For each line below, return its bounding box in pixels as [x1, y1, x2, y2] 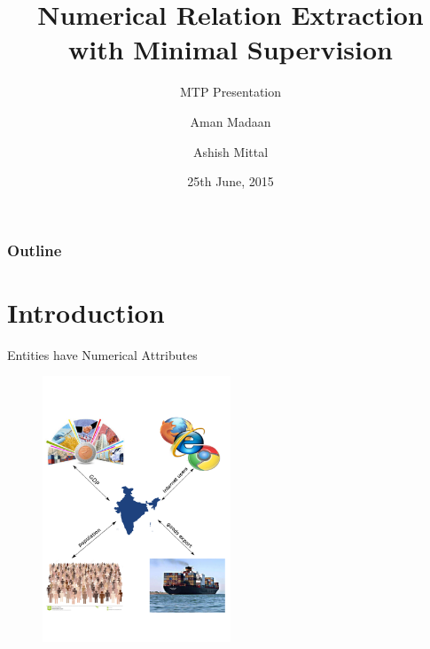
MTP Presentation [179, 82, 282, 101]
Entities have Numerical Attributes [7, 345, 198, 364]
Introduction [7, 293, 165, 330]
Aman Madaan [190, 112, 271, 130]
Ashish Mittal [192, 142, 269, 160]
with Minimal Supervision [68, 31, 393, 67]
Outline [7, 238, 62, 261]
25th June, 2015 [187, 172, 274, 191]
